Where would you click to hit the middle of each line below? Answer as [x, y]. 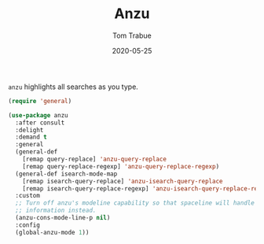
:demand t [31, 137]
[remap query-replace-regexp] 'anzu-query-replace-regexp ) [121, 166]
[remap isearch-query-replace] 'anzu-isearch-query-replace [123, 181]
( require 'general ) [40, 101]
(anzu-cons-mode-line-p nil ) [63, 218]
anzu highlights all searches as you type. [73, 87]
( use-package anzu [38, 115]
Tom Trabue [132, 35]
